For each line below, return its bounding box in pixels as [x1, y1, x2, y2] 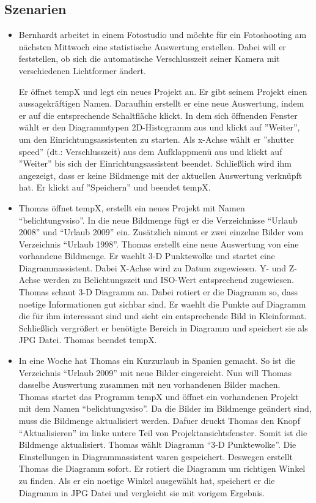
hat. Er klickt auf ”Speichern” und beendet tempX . [18, 181, 211, 194]
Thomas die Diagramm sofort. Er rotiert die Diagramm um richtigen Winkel [18, 462, 306, 475]
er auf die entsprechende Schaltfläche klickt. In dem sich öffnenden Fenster [18, 108, 298, 121]
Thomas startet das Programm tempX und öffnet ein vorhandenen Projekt [18, 390, 299, 403]
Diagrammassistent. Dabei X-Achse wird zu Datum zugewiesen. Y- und [18, 261, 287, 274]
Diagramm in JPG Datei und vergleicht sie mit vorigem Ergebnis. [18, 486, 265, 499]
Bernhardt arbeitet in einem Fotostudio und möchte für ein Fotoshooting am [18, 28, 307, 41]
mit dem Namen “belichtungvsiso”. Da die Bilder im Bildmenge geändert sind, [18, 402, 312, 415]
